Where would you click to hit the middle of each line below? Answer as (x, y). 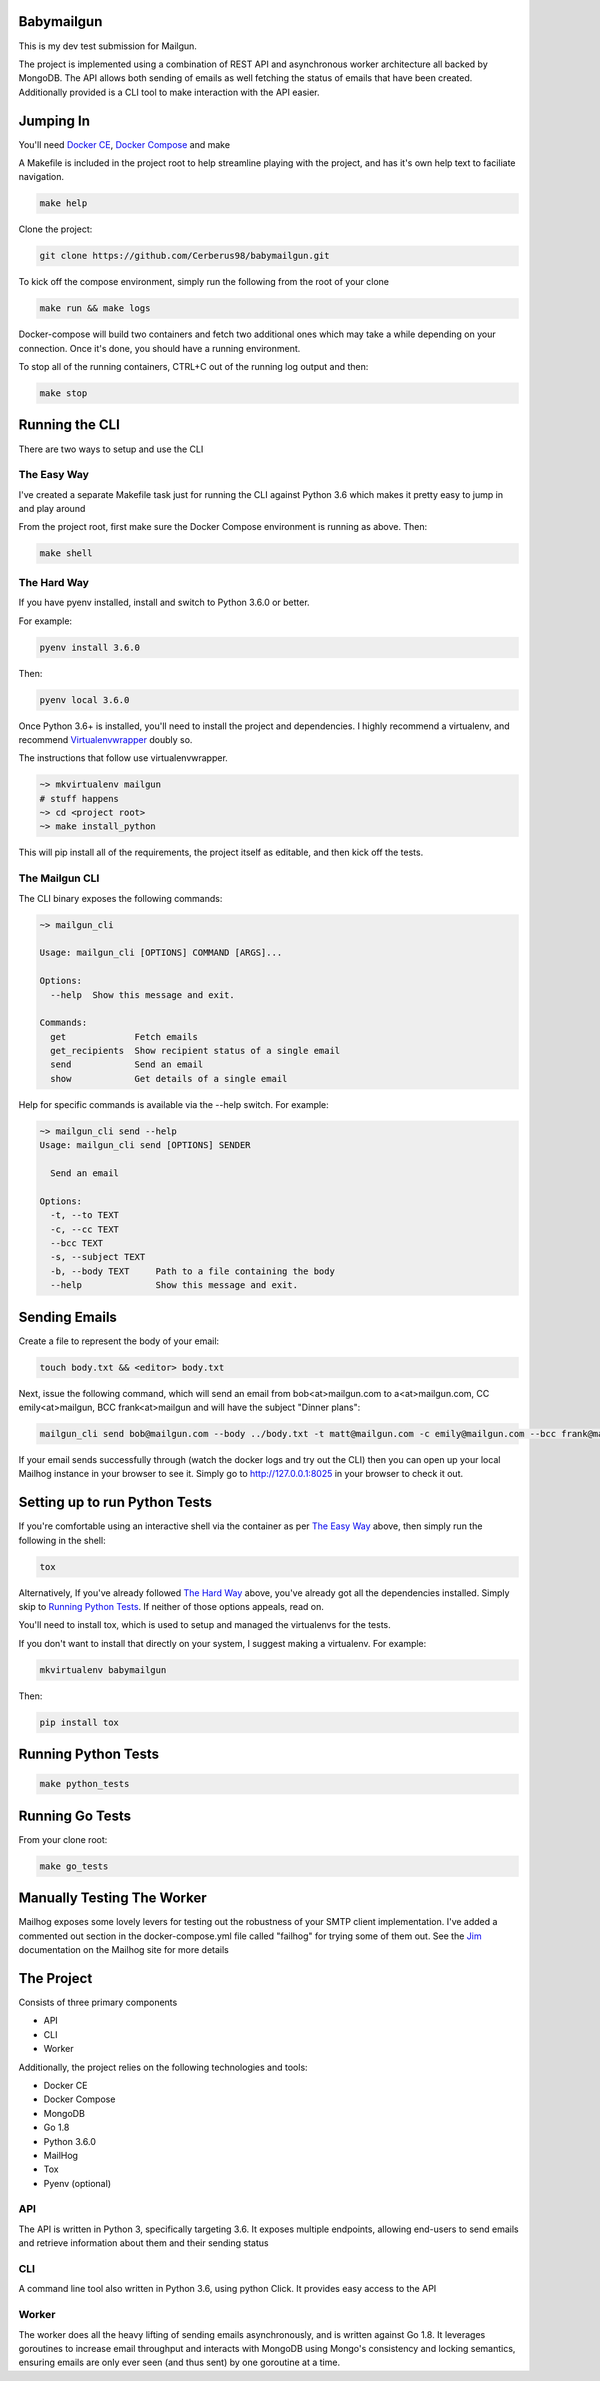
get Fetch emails (124, 1036)
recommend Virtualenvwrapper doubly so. (105, 739)
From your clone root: (63, 1839)
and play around (52, 509)
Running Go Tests (75, 1815)
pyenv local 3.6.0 (84, 699)
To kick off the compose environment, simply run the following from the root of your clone (204, 282)
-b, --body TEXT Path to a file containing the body (192, 1271)
